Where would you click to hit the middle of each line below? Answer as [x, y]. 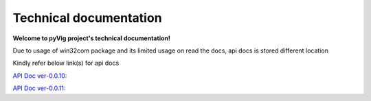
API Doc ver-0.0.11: [39, 88]
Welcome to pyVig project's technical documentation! [92, 38]
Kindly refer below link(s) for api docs [66, 63]
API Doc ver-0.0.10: [40, 76]
